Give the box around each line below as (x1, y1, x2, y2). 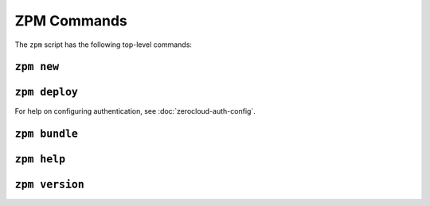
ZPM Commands (14, 12, 127, 29)
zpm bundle (14, 127, 79, 141)
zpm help (14, 153, 66, 166)
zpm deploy (14, 86, 79, 99)
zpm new (14, 60, 60, 73)
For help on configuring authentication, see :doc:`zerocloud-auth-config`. (14, 107, 256, 116)
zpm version (14, 178, 85, 191)
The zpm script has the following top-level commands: (14, 40, 193, 49)
